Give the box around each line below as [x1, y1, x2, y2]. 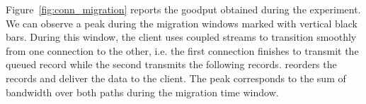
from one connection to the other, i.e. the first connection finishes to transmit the [6, 43, 359, 58]
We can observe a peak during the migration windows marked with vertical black [6, 15, 358, 30]
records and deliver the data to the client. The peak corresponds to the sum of [6, 70, 346, 85]
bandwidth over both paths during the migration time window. [6, 84, 279, 99]
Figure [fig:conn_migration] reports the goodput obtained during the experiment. [6, 2, 361, 16]
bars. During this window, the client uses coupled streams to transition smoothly [6, 30, 357, 44]
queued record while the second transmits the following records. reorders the [6, 57, 337, 72]
